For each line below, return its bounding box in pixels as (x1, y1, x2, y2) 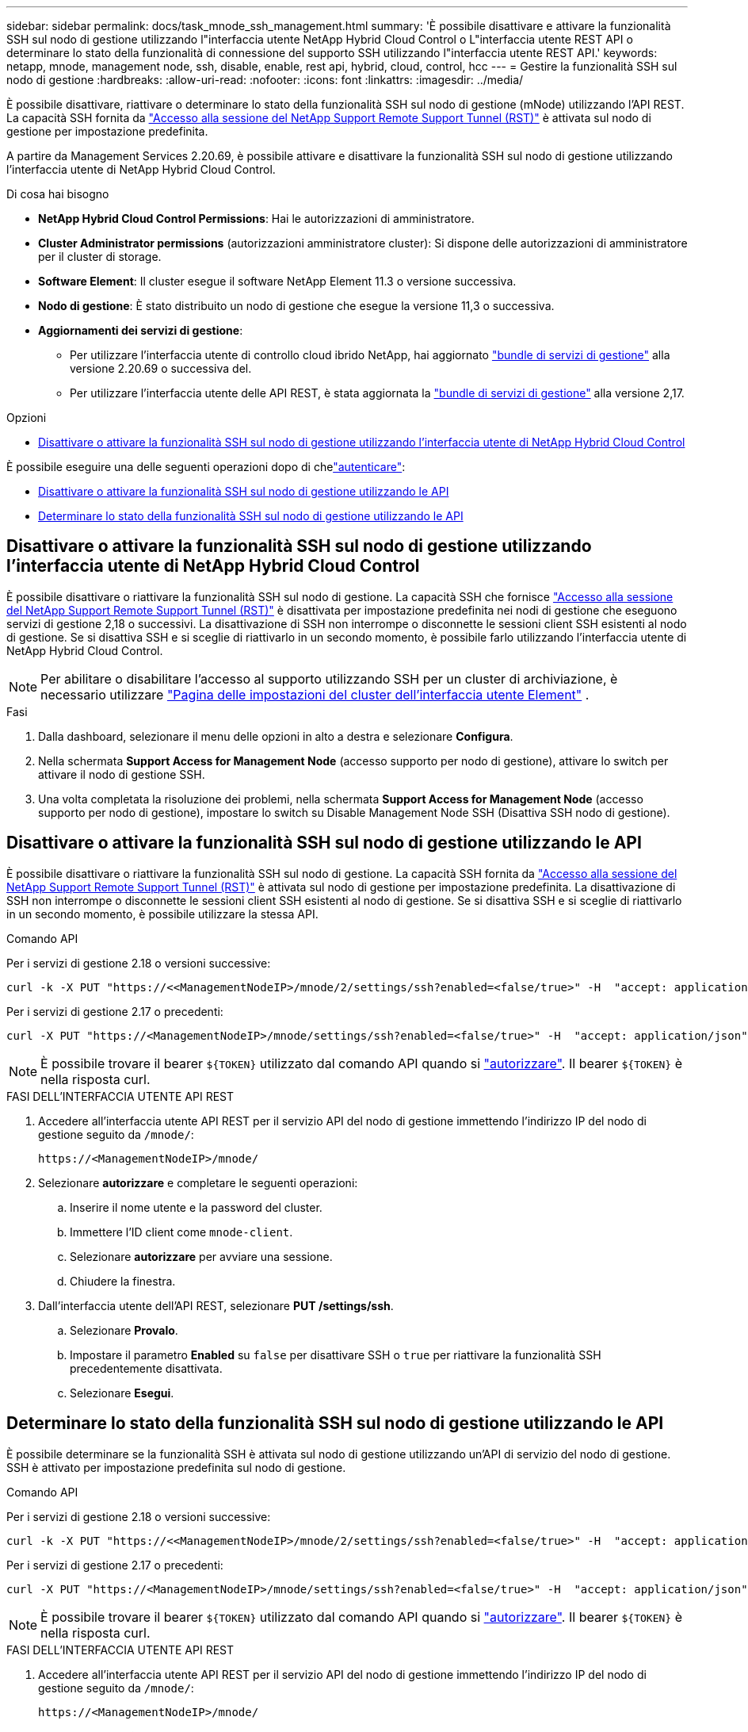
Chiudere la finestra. (70, 1274, 176, 1288)
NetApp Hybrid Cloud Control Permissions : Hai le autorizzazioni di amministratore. (38, 212, 475, 225)
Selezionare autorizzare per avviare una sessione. (70, 1249, 333, 1263)
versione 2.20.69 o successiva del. (70, 362, 252, 375)
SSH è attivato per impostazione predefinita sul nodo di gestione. (6, 1460, 346, 1474)
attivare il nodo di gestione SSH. (38, 767, 205, 781)
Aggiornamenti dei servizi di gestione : (38, 324, 243, 337)
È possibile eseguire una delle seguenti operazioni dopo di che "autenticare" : (6, 460, 406, 473)
